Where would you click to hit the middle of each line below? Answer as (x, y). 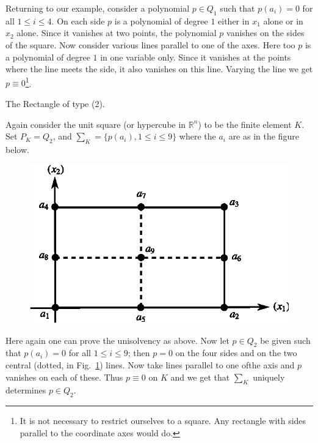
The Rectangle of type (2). (55, 104)
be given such (285, 340)
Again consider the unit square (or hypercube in (96, 124)
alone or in (283, 20)
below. (17, 149)
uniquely (269, 377)
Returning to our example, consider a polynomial (98, 8)
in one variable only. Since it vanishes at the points (196, 57)
